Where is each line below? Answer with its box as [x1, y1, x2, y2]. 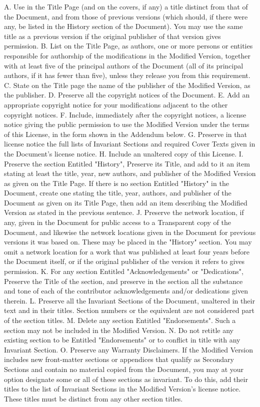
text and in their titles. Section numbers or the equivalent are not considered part [4, 305, 254, 315]
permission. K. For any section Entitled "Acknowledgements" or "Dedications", [4, 266, 243, 276]
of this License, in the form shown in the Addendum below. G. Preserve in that [4, 128, 247, 139]
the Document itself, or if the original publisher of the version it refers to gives [4, 256, 245, 266]
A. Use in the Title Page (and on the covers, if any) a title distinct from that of [4, 1, 248, 11]
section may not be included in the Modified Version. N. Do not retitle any [4, 324, 233, 335]
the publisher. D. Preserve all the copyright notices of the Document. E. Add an [4, 89, 250, 100]
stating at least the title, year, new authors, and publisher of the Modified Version [4, 168, 256, 178]
